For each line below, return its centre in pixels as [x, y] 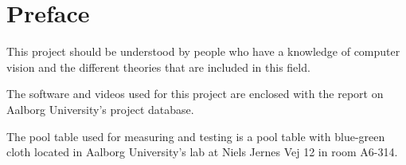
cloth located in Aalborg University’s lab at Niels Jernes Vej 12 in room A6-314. [202, 152]
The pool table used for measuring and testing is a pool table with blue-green [196, 136]
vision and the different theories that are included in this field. [158, 67]
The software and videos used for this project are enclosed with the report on [195, 94]
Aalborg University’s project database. [100, 109]
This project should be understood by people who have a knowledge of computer [203, 51]
